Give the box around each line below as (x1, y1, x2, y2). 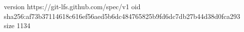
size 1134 (4, 20, 31, 31)
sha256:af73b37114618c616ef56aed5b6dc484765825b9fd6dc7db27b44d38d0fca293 (4, 11, 241, 21)
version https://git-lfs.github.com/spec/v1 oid (4, 1, 141, 11)
